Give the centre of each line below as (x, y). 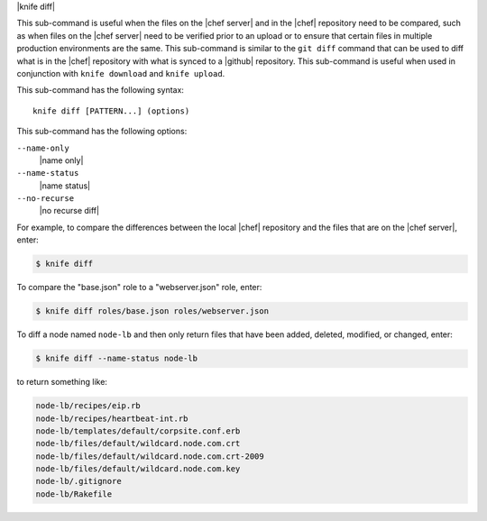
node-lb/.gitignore (78, 481)
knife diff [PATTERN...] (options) (111, 111)
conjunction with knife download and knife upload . (121, 73)
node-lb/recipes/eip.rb (88, 406)
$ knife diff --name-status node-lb (117, 359)
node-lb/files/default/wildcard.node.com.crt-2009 (150, 456)
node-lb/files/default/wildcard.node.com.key (138, 469)
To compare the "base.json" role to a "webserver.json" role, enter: (139, 288)
